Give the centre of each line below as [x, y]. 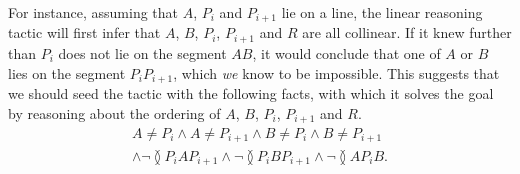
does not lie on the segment [142, 52]
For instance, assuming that [93, 12]
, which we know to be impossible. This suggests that [336, 72]
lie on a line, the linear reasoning [382, 12]
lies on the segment [67, 72]
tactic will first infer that [84, 32]
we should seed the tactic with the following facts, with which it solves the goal [251, 92]
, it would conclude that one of [346, 52]
